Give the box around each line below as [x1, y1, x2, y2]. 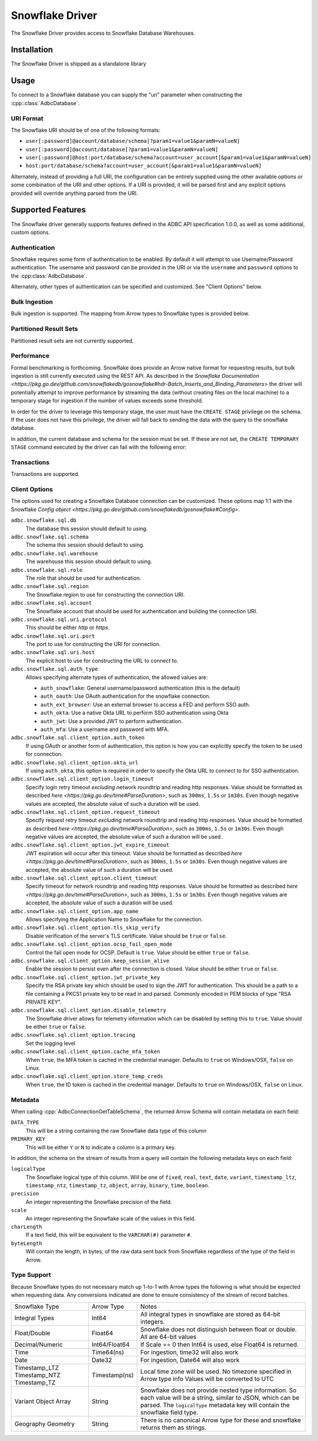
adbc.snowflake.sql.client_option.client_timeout [11, 875, 157, 882]
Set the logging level [25, 1040, 76, 1047]
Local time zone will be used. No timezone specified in [140, 1367, 291, 1375]
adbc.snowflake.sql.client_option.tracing [11, 1032, 135, 1038]
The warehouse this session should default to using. [25, 558, 153, 565]
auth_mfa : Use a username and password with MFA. [40, 726, 170, 733]
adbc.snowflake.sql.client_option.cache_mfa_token [11, 1048, 160, 1055]
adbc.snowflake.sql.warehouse [11, 550, 98, 557]
